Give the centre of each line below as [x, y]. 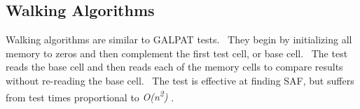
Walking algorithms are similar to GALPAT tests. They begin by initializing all [179, 39]
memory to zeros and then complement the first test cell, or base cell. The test [177, 53]
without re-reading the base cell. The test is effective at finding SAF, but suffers [180, 80]
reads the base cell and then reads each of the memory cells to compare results [174, 67]
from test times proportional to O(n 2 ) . [90, 96]
